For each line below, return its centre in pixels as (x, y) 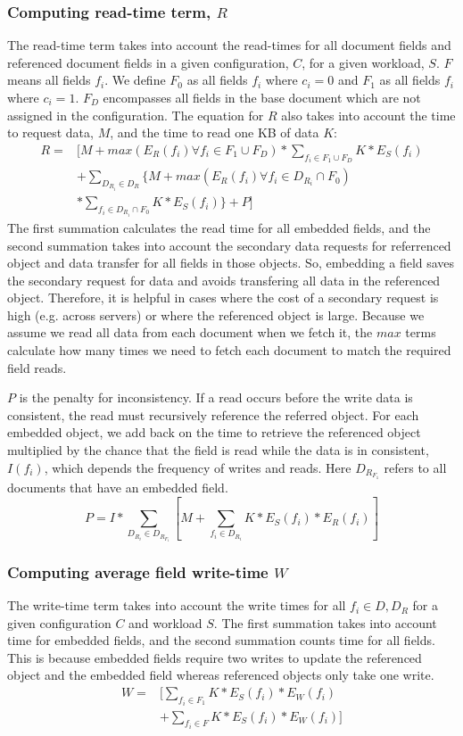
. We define (135, 80)
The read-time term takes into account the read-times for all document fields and (229, 45)
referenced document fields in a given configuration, (148, 62)
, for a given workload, (363, 62)
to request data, (50, 132)
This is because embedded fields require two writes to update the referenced (215, 657)
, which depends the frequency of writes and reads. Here (198, 467)
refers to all (415, 467)
